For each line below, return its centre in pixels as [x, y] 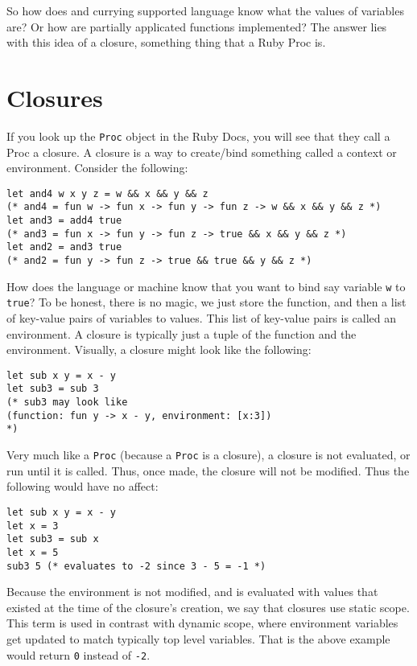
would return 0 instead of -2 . [78, 654]
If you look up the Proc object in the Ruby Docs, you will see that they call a [198, 136]
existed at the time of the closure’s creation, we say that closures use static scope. [208, 607]
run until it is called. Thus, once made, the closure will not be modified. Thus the [208, 470]
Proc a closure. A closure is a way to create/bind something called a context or [202, 152]
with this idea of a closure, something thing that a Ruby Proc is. [166, 42]
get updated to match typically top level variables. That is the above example [198, 638]
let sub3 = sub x [53, 539]
